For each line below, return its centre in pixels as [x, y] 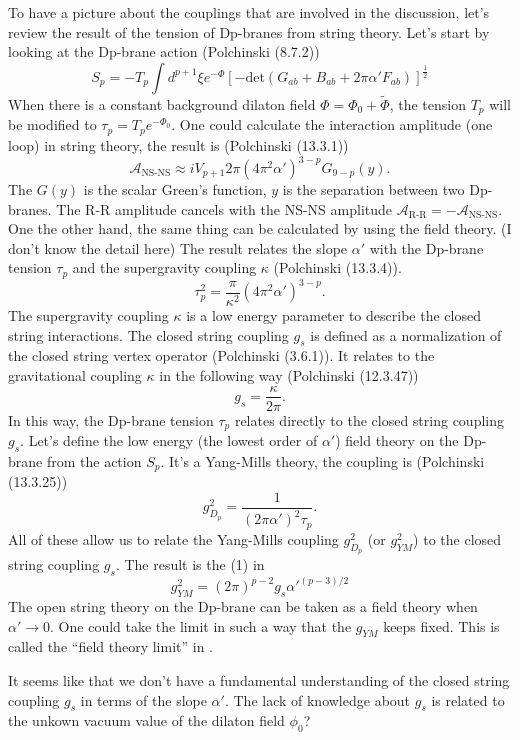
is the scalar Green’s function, [175, 189]
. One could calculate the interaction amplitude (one [332, 124]
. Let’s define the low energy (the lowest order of [169, 440]
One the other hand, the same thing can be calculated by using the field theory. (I [260, 228]
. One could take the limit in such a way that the [201, 625]
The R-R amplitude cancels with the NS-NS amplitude [224, 208]
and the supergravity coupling [164, 267]
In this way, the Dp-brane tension [111, 419]
